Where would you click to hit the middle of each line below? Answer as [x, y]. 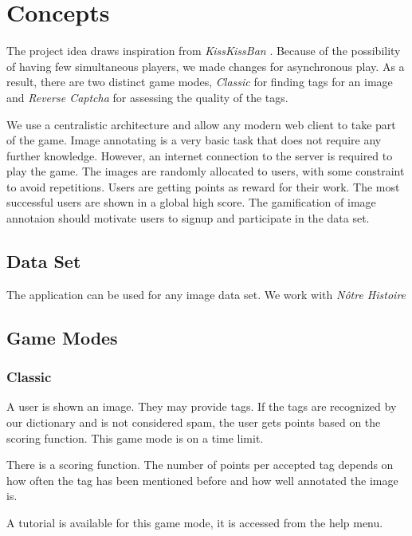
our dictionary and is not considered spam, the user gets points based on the [194, 422]
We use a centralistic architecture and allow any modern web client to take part [201, 124]
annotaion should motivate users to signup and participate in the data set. [188, 218]
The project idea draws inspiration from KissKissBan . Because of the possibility [204, 51]
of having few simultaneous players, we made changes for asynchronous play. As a [206, 66]
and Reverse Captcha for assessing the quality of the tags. [147, 97]
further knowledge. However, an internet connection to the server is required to [200, 155]
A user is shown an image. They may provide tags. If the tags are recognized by [202, 406]
